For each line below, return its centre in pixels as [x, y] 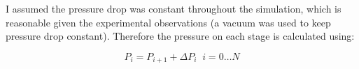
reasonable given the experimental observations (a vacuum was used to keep [168, 22]
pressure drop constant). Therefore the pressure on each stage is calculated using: [180, 36]
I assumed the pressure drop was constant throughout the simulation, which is [174, 8]
